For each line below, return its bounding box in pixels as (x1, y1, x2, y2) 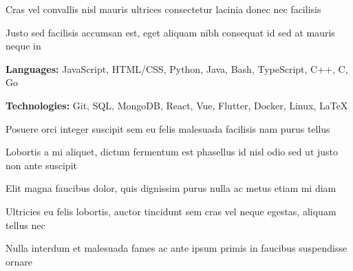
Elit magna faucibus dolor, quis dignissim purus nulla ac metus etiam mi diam (6, 181, 336, 195)
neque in (6, 39, 41, 53)
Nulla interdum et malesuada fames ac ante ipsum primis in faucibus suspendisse (6, 241, 347, 255)
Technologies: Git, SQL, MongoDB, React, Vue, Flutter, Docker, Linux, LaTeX (6, 98, 348, 112)
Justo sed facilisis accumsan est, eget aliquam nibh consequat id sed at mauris (6, 25, 335, 39)
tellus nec (6, 217, 45, 232)
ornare (6, 254, 32, 268)
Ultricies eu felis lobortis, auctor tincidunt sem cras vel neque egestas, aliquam (6, 204, 336, 218)
